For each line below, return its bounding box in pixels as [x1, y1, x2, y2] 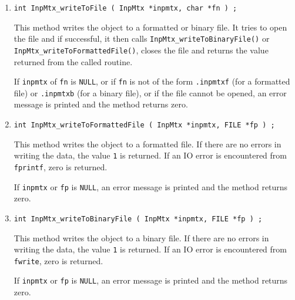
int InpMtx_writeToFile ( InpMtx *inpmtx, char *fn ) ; [14, 4, 237, 12]
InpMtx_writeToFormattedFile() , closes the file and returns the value [14, 43, 269, 56]
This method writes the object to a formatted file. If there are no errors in [14, 137, 281, 150]
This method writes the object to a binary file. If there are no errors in [14, 231, 269, 244]
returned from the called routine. [14, 55, 133, 68]
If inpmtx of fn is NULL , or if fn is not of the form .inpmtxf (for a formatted [14, 75, 290, 87]
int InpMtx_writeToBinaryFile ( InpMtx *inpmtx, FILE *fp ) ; [14, 214, 263, 223]
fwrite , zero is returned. [14, 254, 103, 267]
